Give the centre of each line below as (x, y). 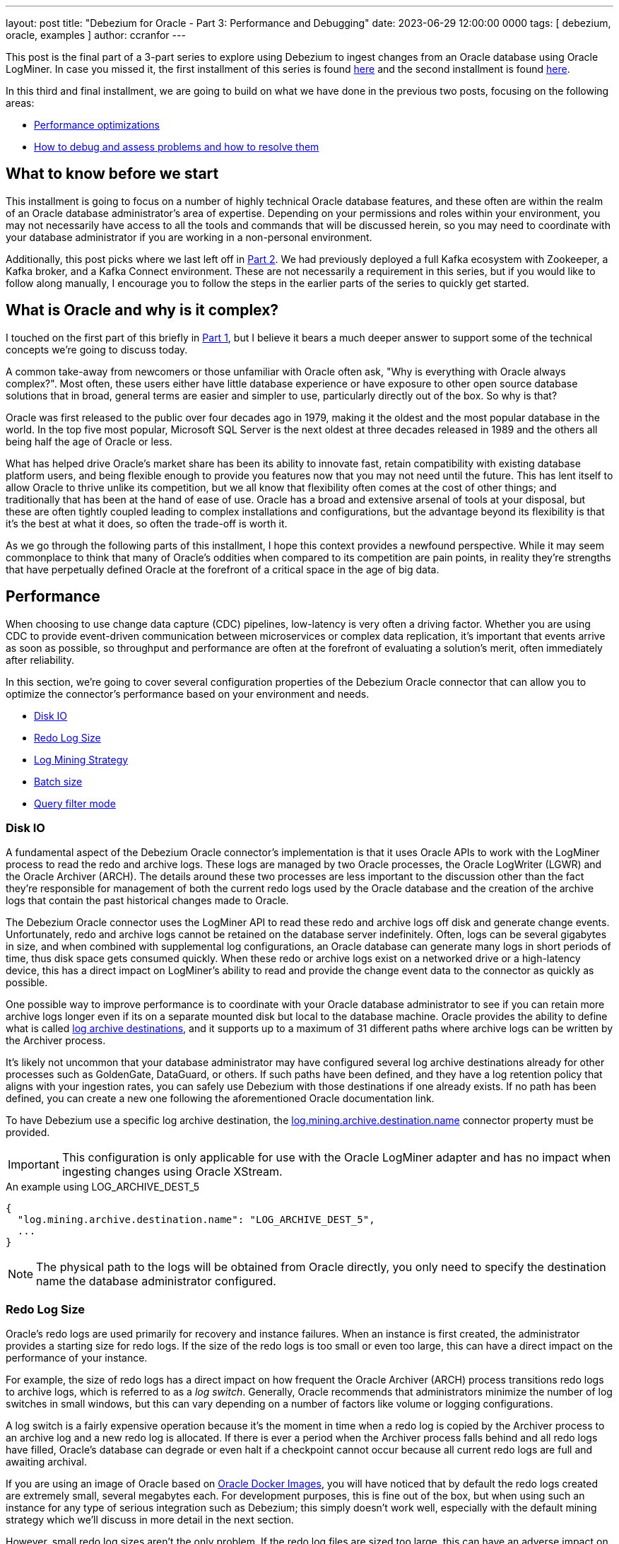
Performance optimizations (97, 125)
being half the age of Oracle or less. (89, 441)
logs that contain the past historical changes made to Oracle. (147, 901)
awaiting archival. (46, 1462)
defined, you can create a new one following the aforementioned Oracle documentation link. (220, 1099)
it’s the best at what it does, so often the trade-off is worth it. (147, 523)
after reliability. (40, 660)
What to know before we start (112, 174)
